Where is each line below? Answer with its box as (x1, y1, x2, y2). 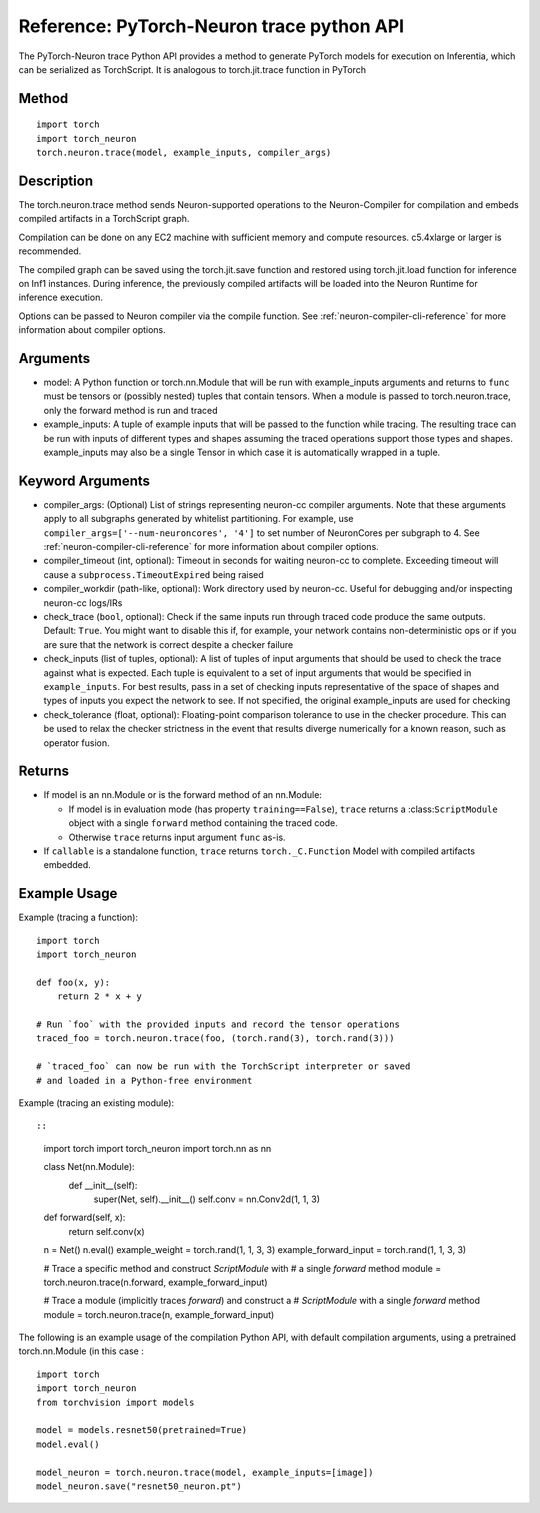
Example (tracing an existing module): (18, 1097, 175, 1109)
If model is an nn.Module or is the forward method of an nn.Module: (43, 789, 322, 801)
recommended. (18, 245, 82, 257)
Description (18, 172, 94, 189)
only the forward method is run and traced (43, 404, 219, 416)
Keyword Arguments (18, 472, 150, 489)
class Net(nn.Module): (43, 1161, 135, 1173)
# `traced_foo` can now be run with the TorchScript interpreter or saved (36, 1061, 411, 1072)
